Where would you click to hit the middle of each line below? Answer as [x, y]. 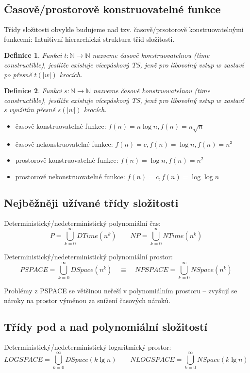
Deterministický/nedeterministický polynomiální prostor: [88, 257]
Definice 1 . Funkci [33, 55]
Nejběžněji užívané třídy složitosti [91, 202]
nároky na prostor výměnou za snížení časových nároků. [87, 300]
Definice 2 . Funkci [33, 91]
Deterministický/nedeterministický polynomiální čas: [82, 223]
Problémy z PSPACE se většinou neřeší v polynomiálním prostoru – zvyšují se [121, 291]
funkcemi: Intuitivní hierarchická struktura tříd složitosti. [89, 39]
